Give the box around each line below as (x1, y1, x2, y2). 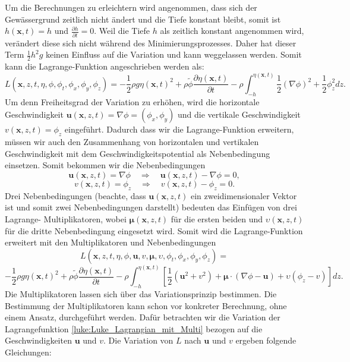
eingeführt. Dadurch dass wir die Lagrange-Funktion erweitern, (64, 123, 294, 136)
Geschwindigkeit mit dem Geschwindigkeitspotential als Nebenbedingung (5, 147, 270, 159)
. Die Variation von (103, 334, 174, 347)
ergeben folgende (235, 334, 297, 347)
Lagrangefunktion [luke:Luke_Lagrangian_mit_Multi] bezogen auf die (5, 322, 263, 335)
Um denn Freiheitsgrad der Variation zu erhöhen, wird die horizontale (5, 95, 260, 108)
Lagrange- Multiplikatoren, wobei (5, 212, 127, 225)
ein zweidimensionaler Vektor (190, 189, 297, 202)
